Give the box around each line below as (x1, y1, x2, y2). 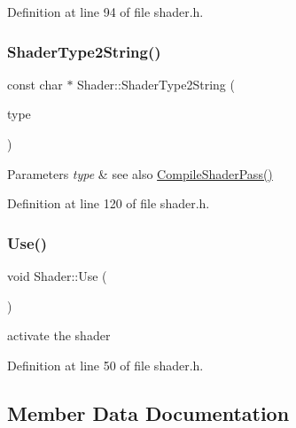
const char (7, 74, 63, 93)
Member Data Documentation (7, 399, 290, 426)
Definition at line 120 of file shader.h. (7, 194, 210, 213)
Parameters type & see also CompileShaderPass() (7, 164, 273, 183)
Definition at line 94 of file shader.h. (7, 3, 204, 20)
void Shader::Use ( (7, 267, 107, 284)
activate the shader (7, 326, 111, 345)
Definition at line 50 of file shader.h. (7, 355, 204, 374)
